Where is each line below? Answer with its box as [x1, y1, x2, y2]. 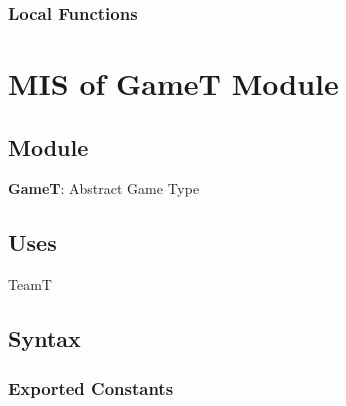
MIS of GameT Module [8, 63, 339, 104]
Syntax [8, 323, 81, 354]
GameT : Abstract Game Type [8, 178, 200, 199]
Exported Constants [8, 375, 174, 400]
